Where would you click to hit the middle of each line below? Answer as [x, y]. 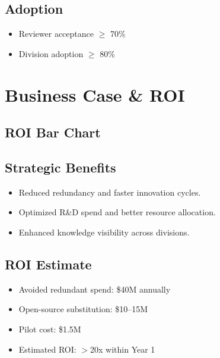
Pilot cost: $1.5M [50, 329]
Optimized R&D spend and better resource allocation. [117, 212]
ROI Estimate [48, 264]
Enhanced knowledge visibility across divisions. [104, 232]
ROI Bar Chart [53, 132]
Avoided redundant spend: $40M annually [95, 289]
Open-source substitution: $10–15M [83, 309]
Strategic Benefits [60, 167]
